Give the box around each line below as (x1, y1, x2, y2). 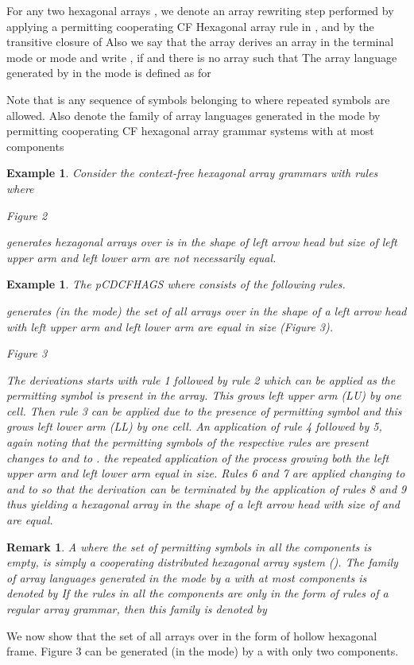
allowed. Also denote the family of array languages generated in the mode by (6, 106, 381, 123)
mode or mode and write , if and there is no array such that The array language (6, 48, 397, 65)
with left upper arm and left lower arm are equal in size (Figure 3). (6, 318, 334, 334)
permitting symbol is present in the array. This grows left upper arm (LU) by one (6, 387, 401, 404)
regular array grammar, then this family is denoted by (6, 601, 267, 617)
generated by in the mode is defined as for (6, 64, 211, 81)
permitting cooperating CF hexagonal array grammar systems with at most (6, 122, 374, 139)
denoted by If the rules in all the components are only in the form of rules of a (6, 585, 389, 601)
